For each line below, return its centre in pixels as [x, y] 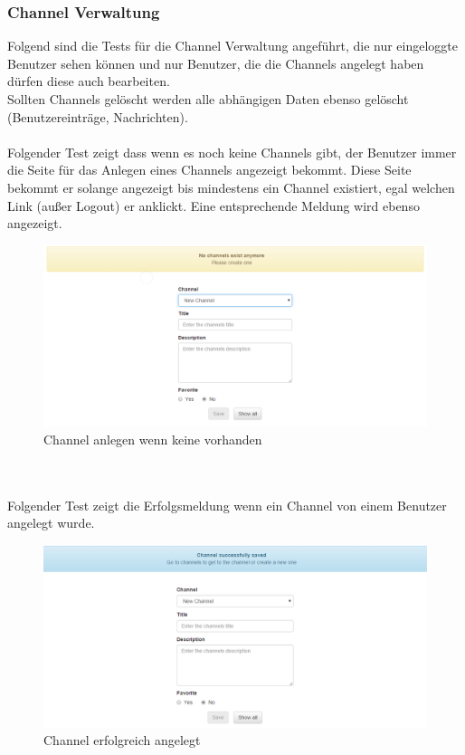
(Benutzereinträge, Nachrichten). [98, 116]
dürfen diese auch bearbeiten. [89, 81]
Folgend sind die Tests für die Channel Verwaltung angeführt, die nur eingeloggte [233, 46]
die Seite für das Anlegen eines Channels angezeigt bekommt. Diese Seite [209, 170]
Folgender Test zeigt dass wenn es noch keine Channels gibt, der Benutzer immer [232, 152]
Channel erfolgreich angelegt [122, 740]
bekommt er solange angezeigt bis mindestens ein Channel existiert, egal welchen [231, 187]
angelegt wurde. [51, 523]
